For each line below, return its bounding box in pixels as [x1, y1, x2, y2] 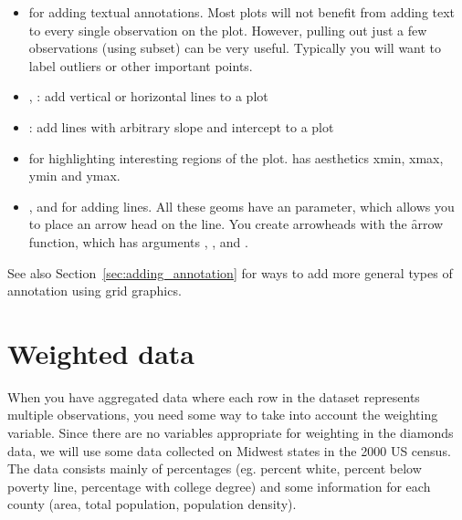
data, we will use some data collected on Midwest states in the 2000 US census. [7, 441, 451, 460]
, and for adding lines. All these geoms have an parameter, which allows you [28, 196, 455, 215]
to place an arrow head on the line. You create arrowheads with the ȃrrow [28, 214, 444, 234]
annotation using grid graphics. [7, 281, 182, 300]
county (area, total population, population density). [7, 494, 297, 514]
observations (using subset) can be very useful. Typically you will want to [28, 38, 442, 57]
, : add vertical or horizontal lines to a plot [28, 87, 268, 106]
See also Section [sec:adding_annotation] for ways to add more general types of [7, 263, 453, 282]
